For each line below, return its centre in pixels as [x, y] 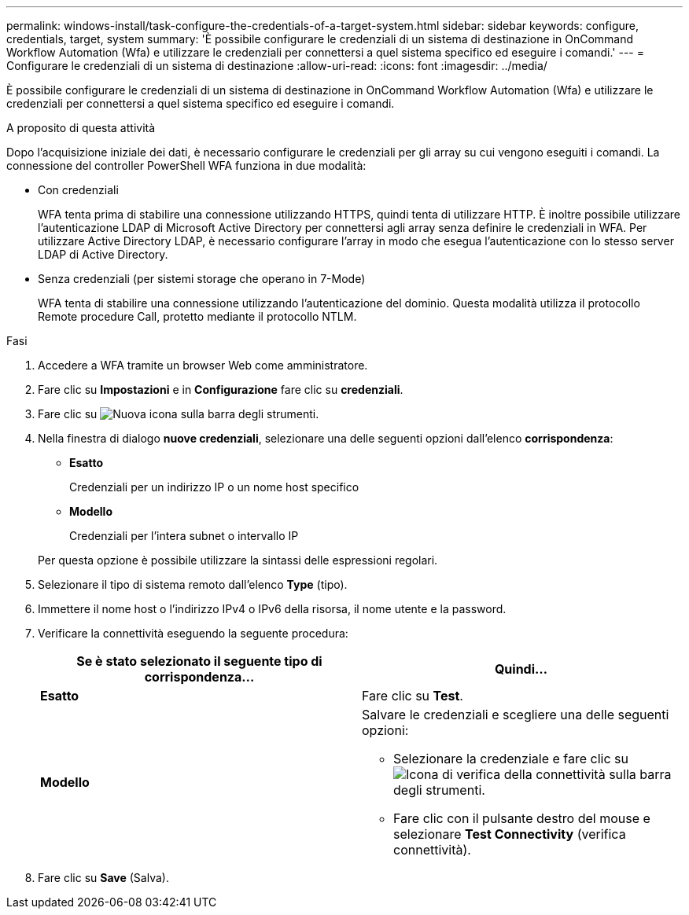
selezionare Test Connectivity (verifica [510, 834]
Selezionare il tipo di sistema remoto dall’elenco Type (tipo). [193, 584]
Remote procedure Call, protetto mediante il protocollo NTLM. [197, 316]
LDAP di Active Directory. [103, 254]
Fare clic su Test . [413, 696]
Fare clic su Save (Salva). [103, 878]
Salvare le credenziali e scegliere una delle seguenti [516, 715]
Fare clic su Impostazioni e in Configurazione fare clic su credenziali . [221, 390]
